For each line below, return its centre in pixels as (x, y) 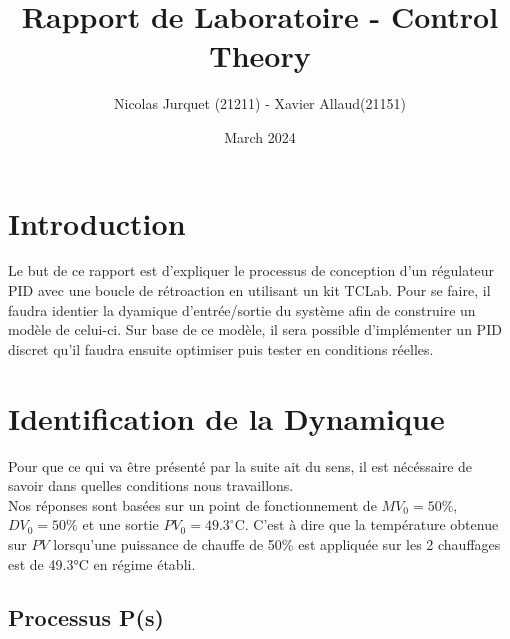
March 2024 (260, 136)
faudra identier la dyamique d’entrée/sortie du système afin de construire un (242, 309)
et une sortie (120, 524)
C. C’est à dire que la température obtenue (366, 524)
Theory (260, 55)
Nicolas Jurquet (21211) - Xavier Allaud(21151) (260, 103)
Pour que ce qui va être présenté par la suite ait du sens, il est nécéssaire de (240, 465)
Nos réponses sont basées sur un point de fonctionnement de (192, 504)
